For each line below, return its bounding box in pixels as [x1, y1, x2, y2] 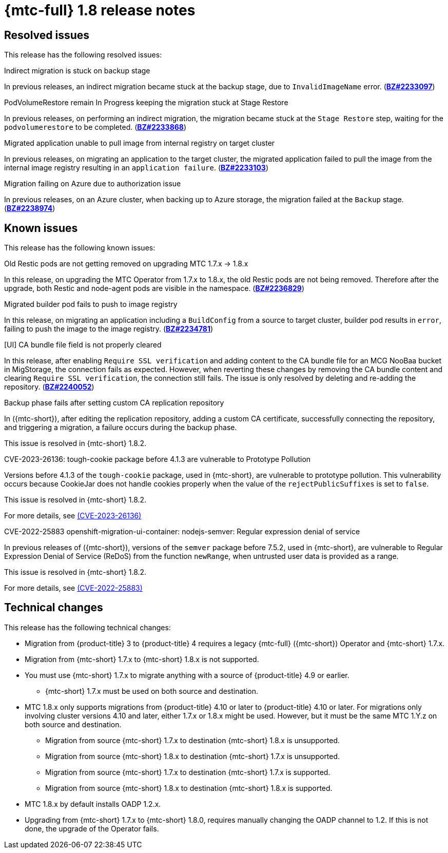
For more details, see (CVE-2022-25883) [4, 584, 143, 593]
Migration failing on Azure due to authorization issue [4, 179, 181, 188]
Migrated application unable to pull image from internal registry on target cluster [4, 139, 275, 148]
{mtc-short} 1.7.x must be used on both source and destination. [45, 686, 259, 695]
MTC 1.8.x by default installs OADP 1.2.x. [25, 799, 161, 808]
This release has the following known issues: [4, 243, 155, 253]
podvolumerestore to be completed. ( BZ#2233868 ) [4, 123, 187, 132]
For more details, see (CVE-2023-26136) [4, 511, 142, 520]
